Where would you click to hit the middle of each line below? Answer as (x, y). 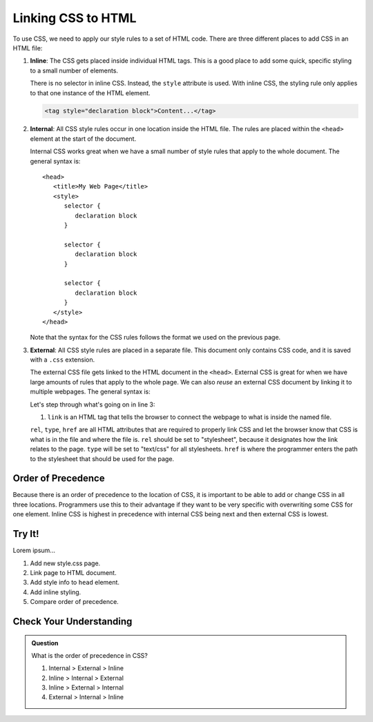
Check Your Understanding (73, 621)
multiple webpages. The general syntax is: (90, 392)
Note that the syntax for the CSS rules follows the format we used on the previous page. (155, 338)
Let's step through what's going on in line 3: (93, 404)
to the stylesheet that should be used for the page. (102, 458)
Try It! (26, 534)
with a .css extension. (63, 360)
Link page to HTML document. (73, 572)
